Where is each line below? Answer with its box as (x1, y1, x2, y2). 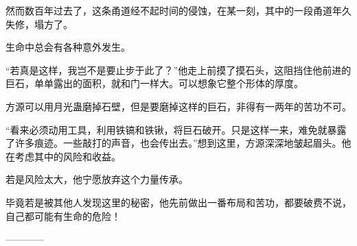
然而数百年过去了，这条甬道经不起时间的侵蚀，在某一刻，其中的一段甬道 (5, 3, 332, 17)
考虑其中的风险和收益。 (14, 149, 121, 163)
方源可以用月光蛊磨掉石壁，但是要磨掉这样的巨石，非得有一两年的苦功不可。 (5, 99, 352, 113)
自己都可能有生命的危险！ (5, 208, 121, 223)
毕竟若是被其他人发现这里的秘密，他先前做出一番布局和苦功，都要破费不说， (5, 195, 352, 209)
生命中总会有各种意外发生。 (5, 40, 130, 54)
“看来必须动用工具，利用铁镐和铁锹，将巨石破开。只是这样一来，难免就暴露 (5, 122, 347, 136)
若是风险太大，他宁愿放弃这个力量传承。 (5, 172, 188, 186)
